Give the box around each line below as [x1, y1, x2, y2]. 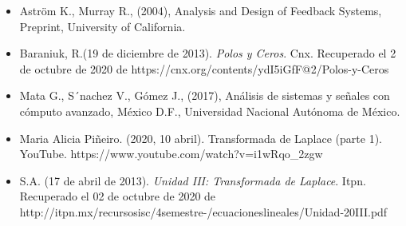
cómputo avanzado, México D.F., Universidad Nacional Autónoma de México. [19, 102, 400, 119]
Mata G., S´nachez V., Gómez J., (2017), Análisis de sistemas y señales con [19, 87, 390, 104]
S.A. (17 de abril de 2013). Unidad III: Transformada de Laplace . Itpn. [19, 172, 366, 188]
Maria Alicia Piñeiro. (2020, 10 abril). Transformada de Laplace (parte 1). [19, 129, 382, 146]
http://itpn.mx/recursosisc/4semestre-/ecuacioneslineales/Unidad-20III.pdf [19, 203, 388, 220]
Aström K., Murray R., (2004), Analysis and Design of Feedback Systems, [19, 2, 382, 18]
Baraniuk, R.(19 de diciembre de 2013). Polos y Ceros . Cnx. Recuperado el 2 [19, 45, 396, 61]
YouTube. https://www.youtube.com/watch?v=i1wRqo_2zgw [19, 145, 323, 162]
